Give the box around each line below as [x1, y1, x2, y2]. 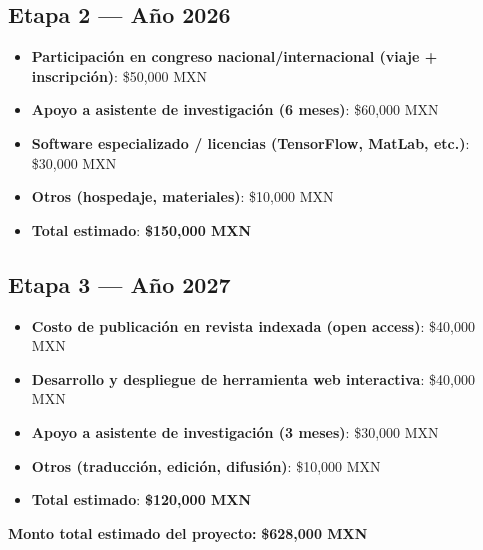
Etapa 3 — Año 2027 [8, 268, 231, 299]
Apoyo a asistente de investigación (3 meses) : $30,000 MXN [31, 421, 439, 442]
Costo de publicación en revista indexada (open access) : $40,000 [31, 315, 475, 336]
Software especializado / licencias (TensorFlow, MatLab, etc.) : [31, 132, 470, 153]
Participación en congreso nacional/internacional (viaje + [31, 46, 438, 67]
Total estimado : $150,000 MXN [31, 219, 252, 240]
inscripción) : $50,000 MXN [31, 65, 208, 86]
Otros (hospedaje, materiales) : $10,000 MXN [31, 186, 334, 207]
